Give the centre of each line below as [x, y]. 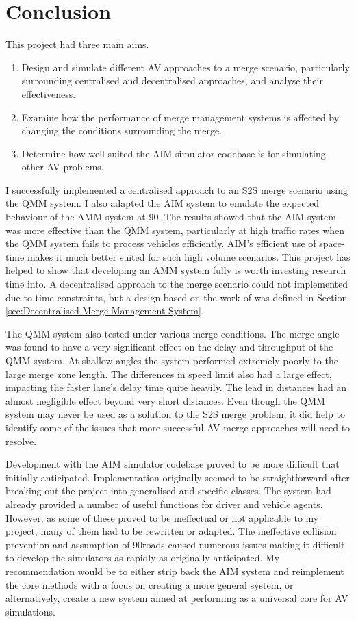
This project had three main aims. [77, 44]
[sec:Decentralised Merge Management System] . [105, 310]
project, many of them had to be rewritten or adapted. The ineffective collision [171, 531]
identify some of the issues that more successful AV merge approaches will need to [178, 427]
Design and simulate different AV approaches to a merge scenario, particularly [186, 67]
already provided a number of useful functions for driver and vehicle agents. [164, 504]
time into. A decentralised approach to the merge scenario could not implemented [177, 284]
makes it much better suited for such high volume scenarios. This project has [189, 256]
